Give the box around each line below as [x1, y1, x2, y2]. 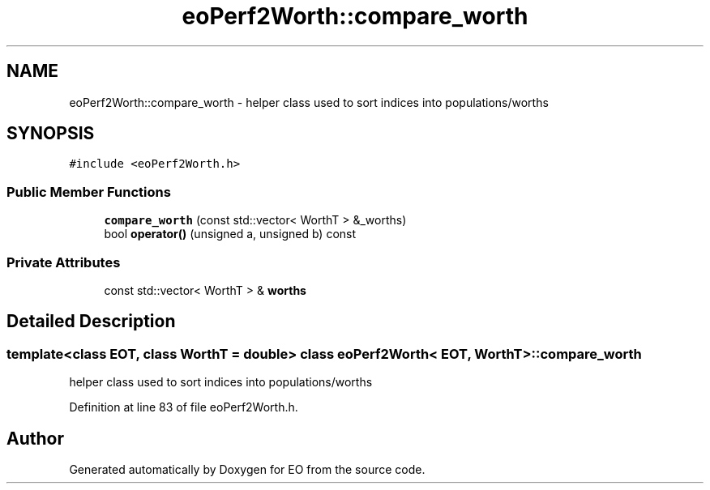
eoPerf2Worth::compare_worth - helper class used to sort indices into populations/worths [69, 95, 549, 109]
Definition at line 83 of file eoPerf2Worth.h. [69, 400, 298, 415]
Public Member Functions [6, 183, 171, 200]
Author [6, 428, 64, 449]
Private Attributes [6, 254, 121, 271]
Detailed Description [6, 311, 176, 332]
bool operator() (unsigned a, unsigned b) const [104, 227, 357, 241]
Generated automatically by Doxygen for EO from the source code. [69, 462, 426, 476]
